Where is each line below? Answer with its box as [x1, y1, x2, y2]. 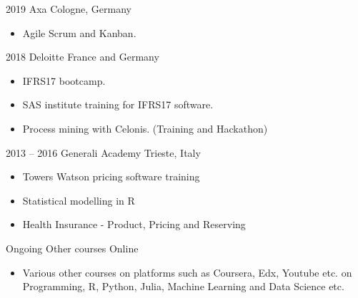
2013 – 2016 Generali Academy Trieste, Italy [6, 145, 201, 160]
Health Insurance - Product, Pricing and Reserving [22, 217, 246, 232]
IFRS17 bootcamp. [22, 73, 106, 88]
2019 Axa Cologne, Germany [6, 1, 131, 16]
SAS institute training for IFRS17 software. [22, 97, 214, 112]
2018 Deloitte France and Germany [6, 49, 159, 64]
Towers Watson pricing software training [22, 169, 200, 184]
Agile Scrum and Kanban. [22, 25, 136, 40]
